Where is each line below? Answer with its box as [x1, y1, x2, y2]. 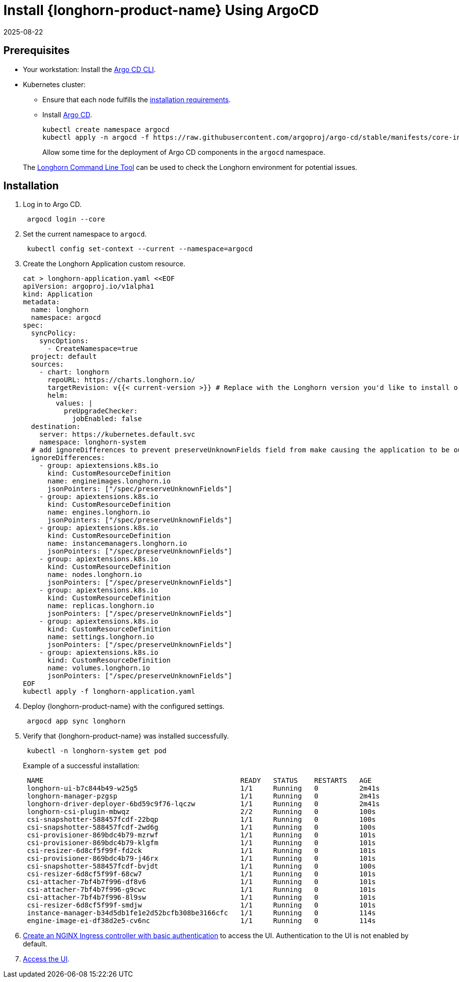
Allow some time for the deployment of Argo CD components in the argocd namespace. [42, 148, 325, 156]
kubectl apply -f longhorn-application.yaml [23, 687, 196, 696]
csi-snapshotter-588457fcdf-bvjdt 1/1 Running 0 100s [27, 862, 376, 871]
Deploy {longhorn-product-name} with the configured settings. [23, 702, 225, 711]
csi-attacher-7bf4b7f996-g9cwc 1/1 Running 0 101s [27, 886, 376, 894]
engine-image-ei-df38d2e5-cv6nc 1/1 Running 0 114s [27, 917, 376, 925]
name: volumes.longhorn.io [47, 664, 150, 672]
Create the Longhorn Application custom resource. [23, 259, 185, 268]
